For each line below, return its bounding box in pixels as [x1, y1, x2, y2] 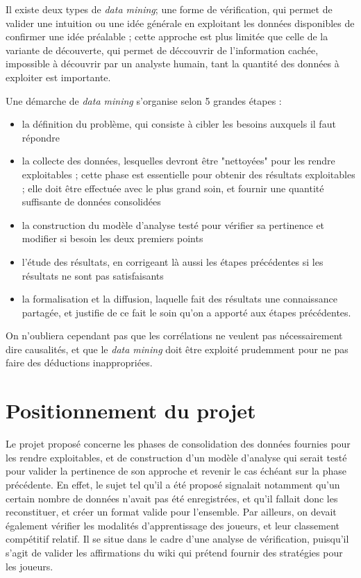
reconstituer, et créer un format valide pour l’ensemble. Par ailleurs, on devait [6, 504, 337, 519]
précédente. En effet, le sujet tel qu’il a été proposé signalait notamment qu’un [6, 477, 340, 491]
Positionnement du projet [6, 396, 256, 425]
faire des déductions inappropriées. [6, 355, 153, 370]
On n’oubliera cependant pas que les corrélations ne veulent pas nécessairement [6, 328, 343, 343]
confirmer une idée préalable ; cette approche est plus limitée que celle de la [6, 29, 328, 44]
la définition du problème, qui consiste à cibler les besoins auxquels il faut [22, 117, 336, 131]
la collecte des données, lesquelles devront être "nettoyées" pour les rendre [22, 153, 335, 168]
